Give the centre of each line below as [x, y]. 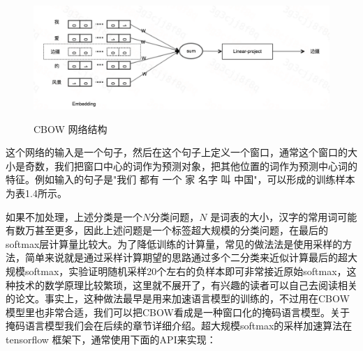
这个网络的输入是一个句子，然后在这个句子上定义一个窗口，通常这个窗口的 [177, 152]
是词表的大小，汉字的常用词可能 [284, 216]
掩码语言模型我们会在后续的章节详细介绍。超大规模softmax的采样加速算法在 [179, 326]
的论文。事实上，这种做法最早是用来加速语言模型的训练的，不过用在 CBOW [178, 298]
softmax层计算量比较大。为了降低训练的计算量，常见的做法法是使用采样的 [174, 243]
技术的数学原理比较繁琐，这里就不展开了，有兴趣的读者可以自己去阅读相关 [186, 284]
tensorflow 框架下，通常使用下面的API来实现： [111, 339]
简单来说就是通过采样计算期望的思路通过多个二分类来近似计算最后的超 [186, 257]
